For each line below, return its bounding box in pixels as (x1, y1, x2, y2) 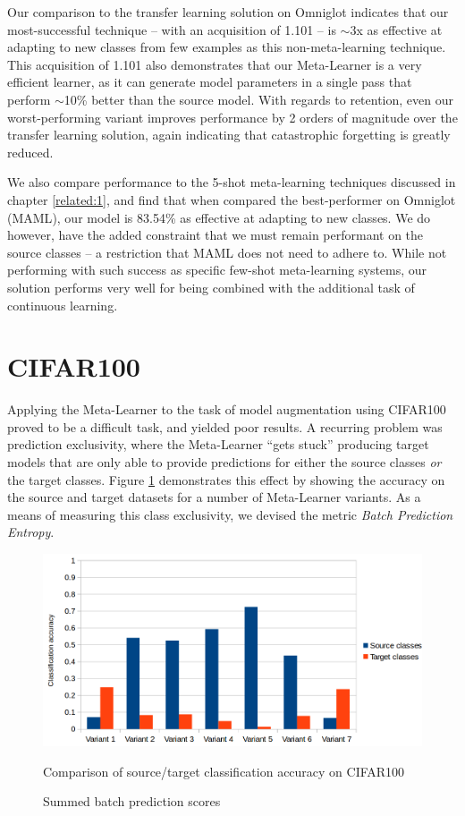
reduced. (7, 142, 54, 161)
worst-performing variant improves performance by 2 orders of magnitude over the (7, 107, 458, 126)
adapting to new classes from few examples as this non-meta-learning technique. (7, 38, 446, 56)
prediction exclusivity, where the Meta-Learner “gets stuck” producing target (7, 435, 429, 454)
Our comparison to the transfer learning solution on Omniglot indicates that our (7, 3, 449, 21)
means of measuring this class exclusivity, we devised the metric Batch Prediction (7, 505, 453, 523)
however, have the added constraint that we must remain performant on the (7, 225, 424, 244)
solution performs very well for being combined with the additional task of (7, 277, 415, 296)
